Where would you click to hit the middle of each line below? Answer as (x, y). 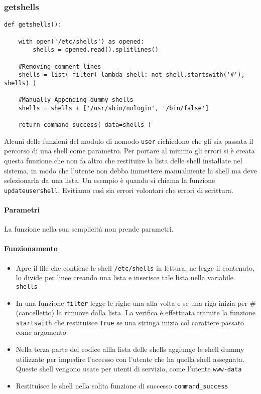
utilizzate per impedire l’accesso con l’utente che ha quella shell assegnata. (130, 359)
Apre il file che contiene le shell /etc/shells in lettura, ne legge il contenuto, (135, 267)
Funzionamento (31, 248)
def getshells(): (33, 25)
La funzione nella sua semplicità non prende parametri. (89, 229)
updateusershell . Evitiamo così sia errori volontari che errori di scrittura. (119, 190)
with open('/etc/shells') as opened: (81, 41)
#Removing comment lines (60, 66)
